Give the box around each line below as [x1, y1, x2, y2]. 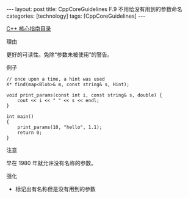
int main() [6, 114, 34, 120]
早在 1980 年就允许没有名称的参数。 [6, 159, 96, 166]
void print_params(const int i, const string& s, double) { [6, 92, 163, 98]
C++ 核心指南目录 [6, 25, 51, 32]
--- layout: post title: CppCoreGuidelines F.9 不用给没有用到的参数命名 [6, 5, 183, 13]
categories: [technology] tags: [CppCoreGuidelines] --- [6, 12, 146, 20]
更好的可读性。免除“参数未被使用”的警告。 [6, 51, 113, 58]
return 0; [17, 130, 43, 136]
